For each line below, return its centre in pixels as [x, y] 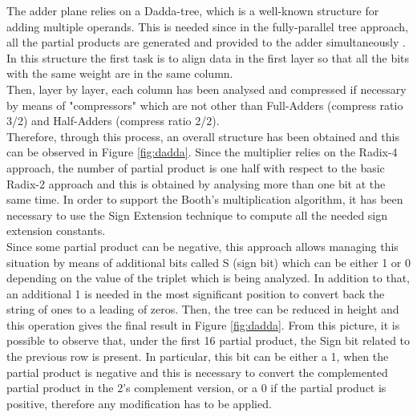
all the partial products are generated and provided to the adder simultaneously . [206, 42]
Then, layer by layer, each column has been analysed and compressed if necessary [206, 89]
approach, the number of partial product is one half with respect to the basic [196, 167]
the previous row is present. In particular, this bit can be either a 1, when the [198, 356]
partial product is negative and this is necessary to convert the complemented [197, 372]
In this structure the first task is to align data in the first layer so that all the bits [208, 57]
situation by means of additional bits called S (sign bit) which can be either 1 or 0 [209, 262]
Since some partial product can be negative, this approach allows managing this [202, 246]
